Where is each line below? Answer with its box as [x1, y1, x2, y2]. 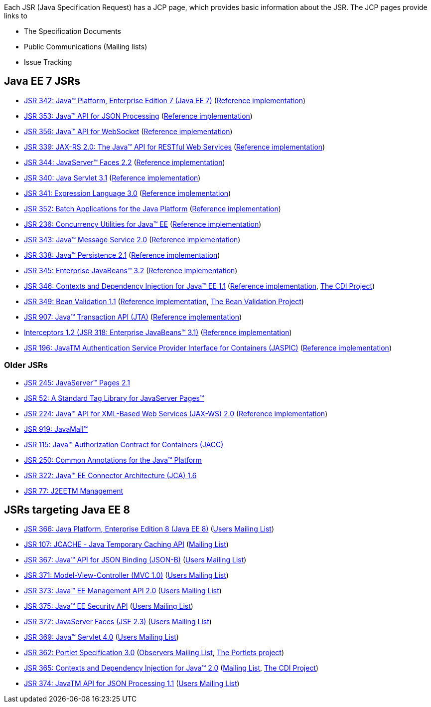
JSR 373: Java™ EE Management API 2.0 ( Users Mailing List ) [24, 586, 222, 595]
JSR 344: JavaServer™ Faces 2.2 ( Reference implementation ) [24, 158, 225, 167]
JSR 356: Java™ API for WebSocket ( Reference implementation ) [24, 127, 233, 136]
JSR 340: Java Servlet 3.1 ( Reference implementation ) [24, 173, 201, 182]
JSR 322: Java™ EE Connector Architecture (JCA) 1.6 [24, 471, 197, 480]
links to [4, 11, 27, 20]
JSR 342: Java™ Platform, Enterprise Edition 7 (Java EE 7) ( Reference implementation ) [24, 96, 306, 105]
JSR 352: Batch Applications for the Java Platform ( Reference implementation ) [24, 204, 281, 213]
